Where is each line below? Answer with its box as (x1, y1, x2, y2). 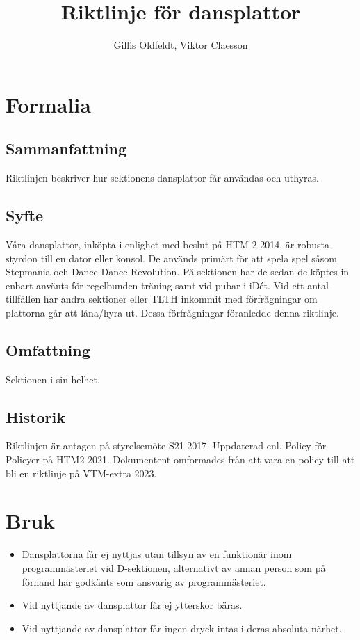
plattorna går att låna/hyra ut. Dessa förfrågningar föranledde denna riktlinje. (6, 305, 339, 319)
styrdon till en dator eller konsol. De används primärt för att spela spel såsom (6, 250, 337, 265)
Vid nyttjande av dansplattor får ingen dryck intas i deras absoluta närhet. (22, 621, 342, 635)
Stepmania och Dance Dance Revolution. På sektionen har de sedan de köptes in (6, 264, 350, 279)
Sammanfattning (6, 138, 127, 159)
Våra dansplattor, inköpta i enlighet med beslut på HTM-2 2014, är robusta (6, 237, 329, 251)
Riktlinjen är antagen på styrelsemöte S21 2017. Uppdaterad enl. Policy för (6, 438, 327, 453)
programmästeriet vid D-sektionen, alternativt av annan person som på (22, 560, 326, 575)
